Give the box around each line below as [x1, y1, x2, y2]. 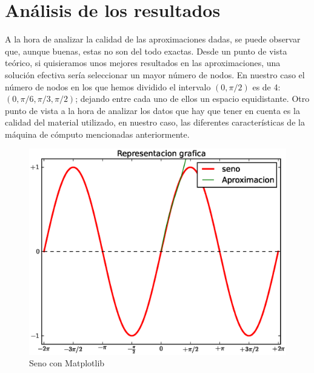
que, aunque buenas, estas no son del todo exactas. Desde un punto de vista [5, 44, 287, 57]
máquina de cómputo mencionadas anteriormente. [5, 127, 190, 140]
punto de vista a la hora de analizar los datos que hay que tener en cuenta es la [5, 104, 300, 116]
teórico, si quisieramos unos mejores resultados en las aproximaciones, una [5, 56, 281, 69]
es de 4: [252, 80, 281, 93]
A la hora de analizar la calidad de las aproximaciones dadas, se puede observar [5, 33, 301, 45]
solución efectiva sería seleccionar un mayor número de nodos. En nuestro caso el [5, 68, 305, 81]
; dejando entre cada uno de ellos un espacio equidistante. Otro [75, 92, 310, 105]
